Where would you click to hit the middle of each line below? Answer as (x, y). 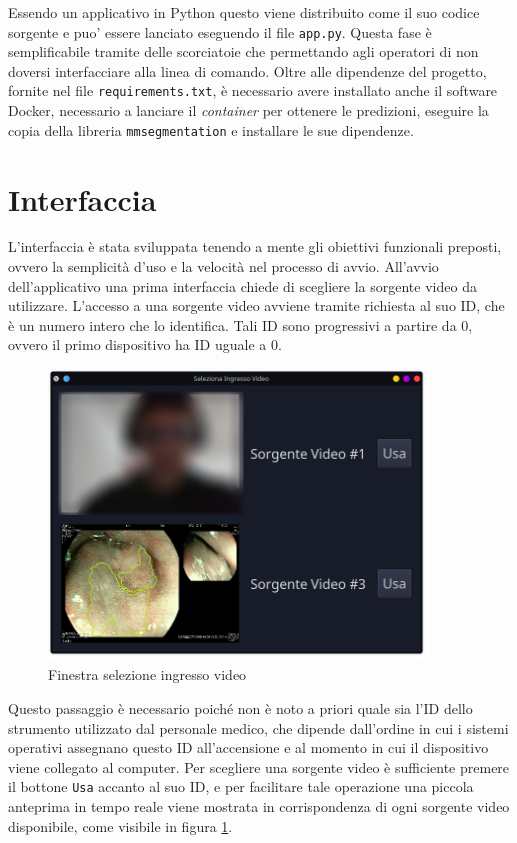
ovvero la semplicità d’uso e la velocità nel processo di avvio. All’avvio (223, 266)
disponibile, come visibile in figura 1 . (120, 825)
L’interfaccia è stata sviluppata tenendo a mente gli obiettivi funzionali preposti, (255, 246)
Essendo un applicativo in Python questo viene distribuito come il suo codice (244, 12)
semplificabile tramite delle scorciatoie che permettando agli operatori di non (243, 51)
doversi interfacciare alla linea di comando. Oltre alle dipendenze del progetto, (247, 70)
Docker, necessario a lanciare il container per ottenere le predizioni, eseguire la (248, 110)
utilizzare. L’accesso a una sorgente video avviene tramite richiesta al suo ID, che (256, 305)
